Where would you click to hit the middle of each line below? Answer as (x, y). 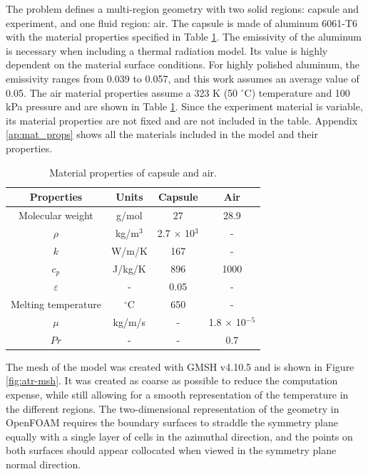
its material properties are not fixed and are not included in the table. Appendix (182, 120)
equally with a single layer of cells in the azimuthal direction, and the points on (179, 436)
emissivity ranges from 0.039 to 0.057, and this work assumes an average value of (183, 78)
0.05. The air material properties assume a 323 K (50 (122, 92)
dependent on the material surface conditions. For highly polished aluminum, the (183, 64)
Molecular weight (56, 215)
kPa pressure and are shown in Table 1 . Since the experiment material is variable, (184, 106)
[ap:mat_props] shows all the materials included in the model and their (162, 134)
